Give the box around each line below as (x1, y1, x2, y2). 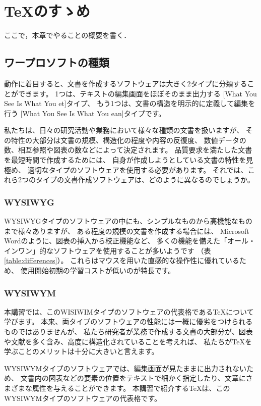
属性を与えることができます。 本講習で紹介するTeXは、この (32, 383, 230, 393)
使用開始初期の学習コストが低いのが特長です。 (20, 265, 175, 276)
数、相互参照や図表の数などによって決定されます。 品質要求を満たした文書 (4, 144, 252, 155)
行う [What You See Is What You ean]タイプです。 (4, 108, 166, 118)
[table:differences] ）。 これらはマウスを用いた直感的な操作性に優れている (4, 255, 239, 266)
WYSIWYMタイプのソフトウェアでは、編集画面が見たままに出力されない (4, 363, 247, 373)
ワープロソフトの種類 (4, 55, 109, 70)
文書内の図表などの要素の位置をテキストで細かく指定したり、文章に (20, 373, 246, 383)
